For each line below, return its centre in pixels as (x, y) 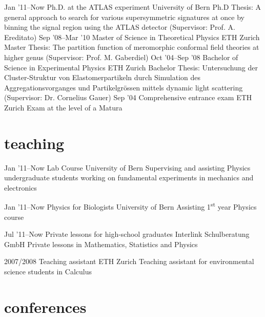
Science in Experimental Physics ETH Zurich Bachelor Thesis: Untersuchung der (131, 67)
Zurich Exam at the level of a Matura (63, 107)
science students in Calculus (48, 272)
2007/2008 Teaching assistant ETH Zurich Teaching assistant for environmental (129, 261)
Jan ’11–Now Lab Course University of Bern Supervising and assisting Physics (127, 167)
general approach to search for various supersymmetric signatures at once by (124, 17)
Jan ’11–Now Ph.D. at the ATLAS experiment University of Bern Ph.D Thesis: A (133, 7)
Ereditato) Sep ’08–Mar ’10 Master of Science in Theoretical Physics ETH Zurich (132, 37)
